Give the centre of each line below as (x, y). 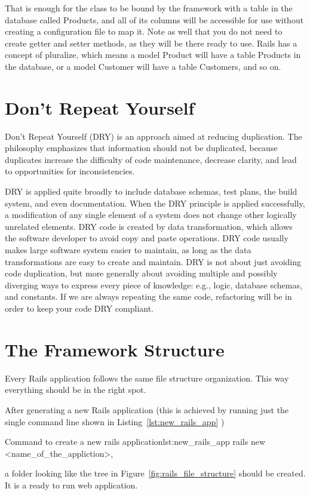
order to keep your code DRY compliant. (79, 308)
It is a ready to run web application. (71, 485)
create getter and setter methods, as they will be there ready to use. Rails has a (151, 43)
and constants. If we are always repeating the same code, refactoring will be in (148, 296)
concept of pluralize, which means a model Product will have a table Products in (153, 55)
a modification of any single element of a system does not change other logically (151, 215)
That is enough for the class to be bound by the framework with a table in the (149, 8)
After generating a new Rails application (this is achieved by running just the (147, 409)
